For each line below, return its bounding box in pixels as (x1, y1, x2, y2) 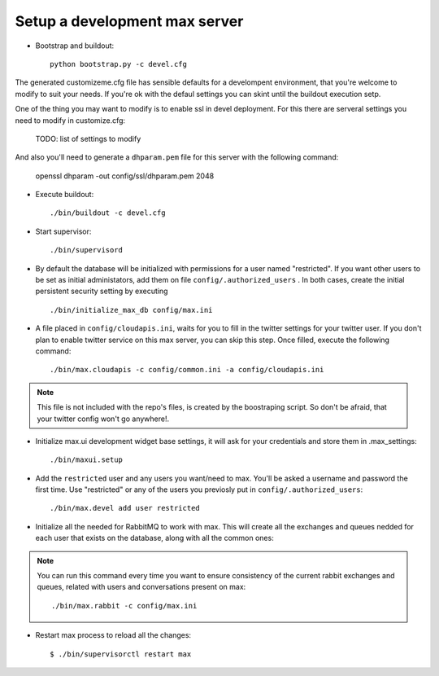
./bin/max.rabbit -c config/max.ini (51, 601, 198, 610)
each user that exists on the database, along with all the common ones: (35, 533, 274, 543)
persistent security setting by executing (35, 286, 168, 296)
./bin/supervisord (50, 245, 124, 255)
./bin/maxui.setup (50, 455, 124, 464)
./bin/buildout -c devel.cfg (50, 209, 166, 217)
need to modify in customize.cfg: (15, 115, 126, 125)
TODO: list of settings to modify (35, 134, 141, 143)
